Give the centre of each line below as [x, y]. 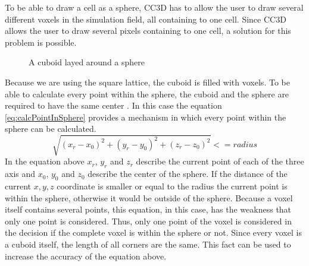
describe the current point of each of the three [220, 161]
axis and [20, 174]
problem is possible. [41, 42]
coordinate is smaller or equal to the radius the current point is [172, 186]
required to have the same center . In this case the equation [113, 105]
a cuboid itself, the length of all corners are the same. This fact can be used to [148, 244]
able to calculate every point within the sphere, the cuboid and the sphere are [147, 94]
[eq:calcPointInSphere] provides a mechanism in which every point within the [146, 117]
